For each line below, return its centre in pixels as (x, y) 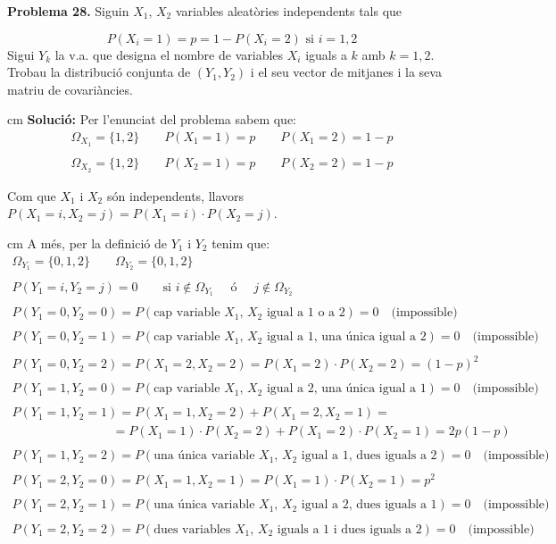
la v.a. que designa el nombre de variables (169, 54)
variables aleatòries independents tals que (289, 11)
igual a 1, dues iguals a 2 (369, 456)
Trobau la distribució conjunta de (99, 72)
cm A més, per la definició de (87, 243)
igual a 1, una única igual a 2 (346, 337)
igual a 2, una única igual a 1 (346, 389)
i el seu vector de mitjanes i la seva (346, 72)
